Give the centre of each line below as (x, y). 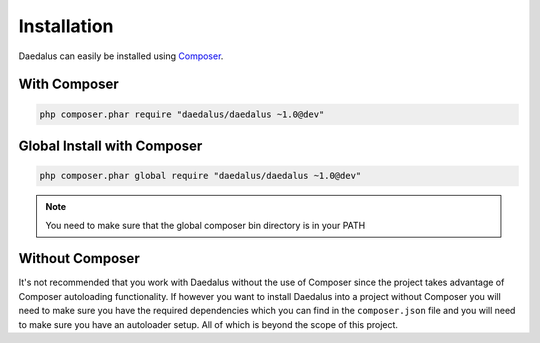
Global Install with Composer (110, 145)
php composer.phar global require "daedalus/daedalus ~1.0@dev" (200, 176)
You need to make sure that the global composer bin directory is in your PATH (205, 225)
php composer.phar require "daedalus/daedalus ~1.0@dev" (182, 114)
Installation (66, 26)
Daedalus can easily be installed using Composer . (121, 56)
